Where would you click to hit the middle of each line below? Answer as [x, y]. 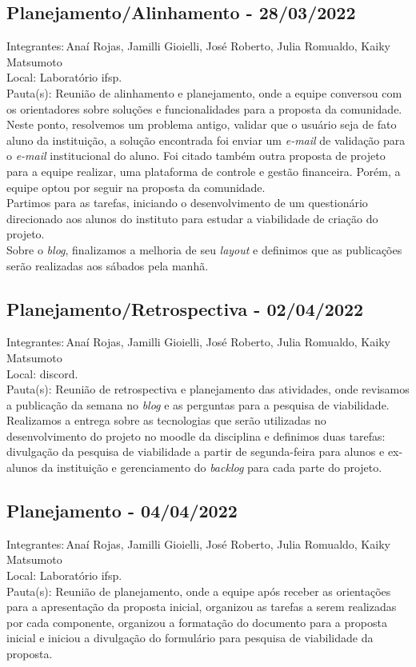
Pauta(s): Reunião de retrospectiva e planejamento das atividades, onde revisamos [208, 389]
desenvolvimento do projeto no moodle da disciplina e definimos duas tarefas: [196, 435]
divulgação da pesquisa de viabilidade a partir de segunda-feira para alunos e [196, 451]
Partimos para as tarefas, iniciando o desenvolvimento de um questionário [187, 203]
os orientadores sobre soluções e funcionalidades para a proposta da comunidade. [204, 108]
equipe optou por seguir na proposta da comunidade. [136, 187]
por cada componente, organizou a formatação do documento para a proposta [197, 622]
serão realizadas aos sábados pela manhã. [108, 265]
